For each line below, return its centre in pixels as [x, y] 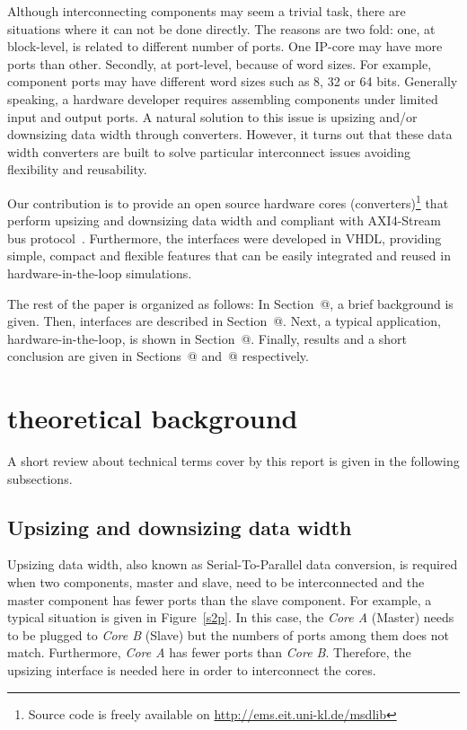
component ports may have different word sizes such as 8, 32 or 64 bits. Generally [233, 81]
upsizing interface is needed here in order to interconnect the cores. [192, 670]
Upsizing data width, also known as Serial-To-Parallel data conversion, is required [233, 564]
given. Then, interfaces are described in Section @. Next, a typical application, [224, 321]
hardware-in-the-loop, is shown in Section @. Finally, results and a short [207, 338]
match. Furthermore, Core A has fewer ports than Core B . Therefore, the [209, 652]
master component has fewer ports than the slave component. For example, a [220, 599]
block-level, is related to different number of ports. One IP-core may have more [225, 46]
